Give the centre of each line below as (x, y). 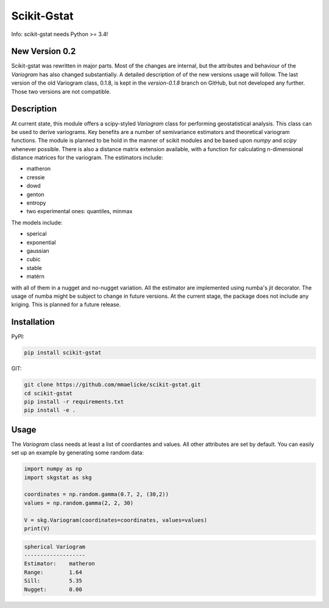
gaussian (38, 251)
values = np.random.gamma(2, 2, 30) (79, 503)
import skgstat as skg (58, 477)
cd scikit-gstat (48, 393)
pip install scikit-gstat (63, 353)
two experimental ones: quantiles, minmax (80, 211)
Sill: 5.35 (53, 581)
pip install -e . (50, 410)
